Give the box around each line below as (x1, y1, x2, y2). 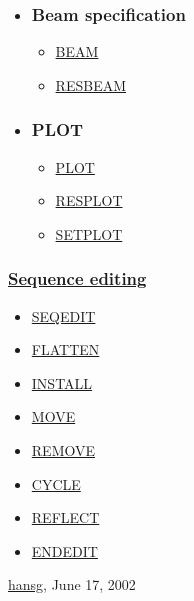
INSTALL (31, 372, 93, 393)
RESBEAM (55, 74, 126, 95)
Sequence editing (8, 266, 147, 291)
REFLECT (31, 507, 100, 528)
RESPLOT (55, 190, 123, 211)
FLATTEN (31, 339, 100, 360)
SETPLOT (55, 223, 123, 244)
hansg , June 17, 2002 (8, 574, 136, 595)
